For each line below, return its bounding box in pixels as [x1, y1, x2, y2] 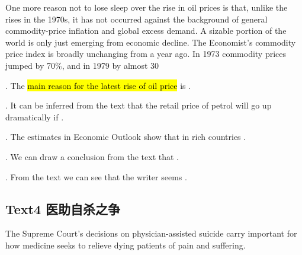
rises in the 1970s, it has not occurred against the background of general [5, 12, 268, 25]
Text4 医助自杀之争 [5, 199, 121, 218]
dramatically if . [5, 110, 64, 123]
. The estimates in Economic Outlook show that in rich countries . [5, 130, 246, 143]
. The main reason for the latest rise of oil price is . [5, 79, 191, 91]
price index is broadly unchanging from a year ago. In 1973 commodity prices [5, 47, 287, 60]
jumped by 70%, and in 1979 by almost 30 [5, 59, 159, 71]
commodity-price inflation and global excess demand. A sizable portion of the [5, 24, 287, 37]
